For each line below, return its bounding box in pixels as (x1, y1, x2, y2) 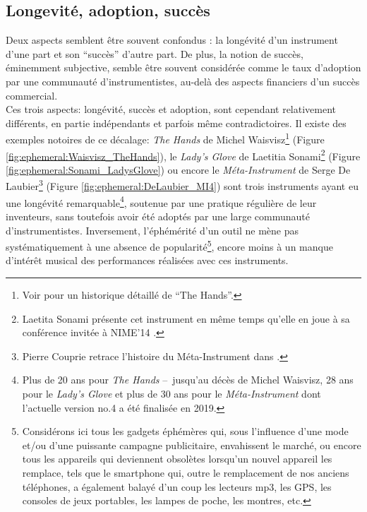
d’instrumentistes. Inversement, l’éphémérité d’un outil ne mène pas (6, 222, 299, 237)
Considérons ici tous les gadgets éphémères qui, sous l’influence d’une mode (22, 424, 349, 439)
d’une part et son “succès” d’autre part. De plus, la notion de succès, (6, 46, 303, 61)
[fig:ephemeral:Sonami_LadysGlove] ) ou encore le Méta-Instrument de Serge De (6, 162, 351, 177)
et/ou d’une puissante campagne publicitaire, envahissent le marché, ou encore (22, 437, 361, 452)
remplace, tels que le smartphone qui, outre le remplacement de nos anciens (22, 465, 349, 480)
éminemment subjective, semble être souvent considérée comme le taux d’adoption (6, 60, 361, 75)
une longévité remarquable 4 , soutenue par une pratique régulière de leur (6, 193, 317, 210)
